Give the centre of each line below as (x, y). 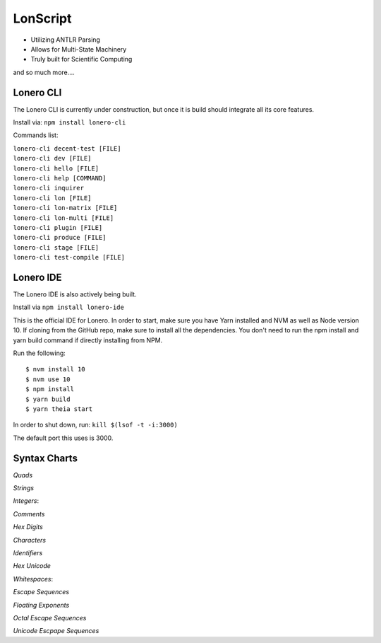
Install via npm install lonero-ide (69, 307)
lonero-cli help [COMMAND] (60, 178)
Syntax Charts (45, 458)
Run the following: (40, 353)
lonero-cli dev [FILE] (52, 158)
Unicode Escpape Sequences (56, 631)
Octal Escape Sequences (50, 618)
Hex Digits (28, 527)
